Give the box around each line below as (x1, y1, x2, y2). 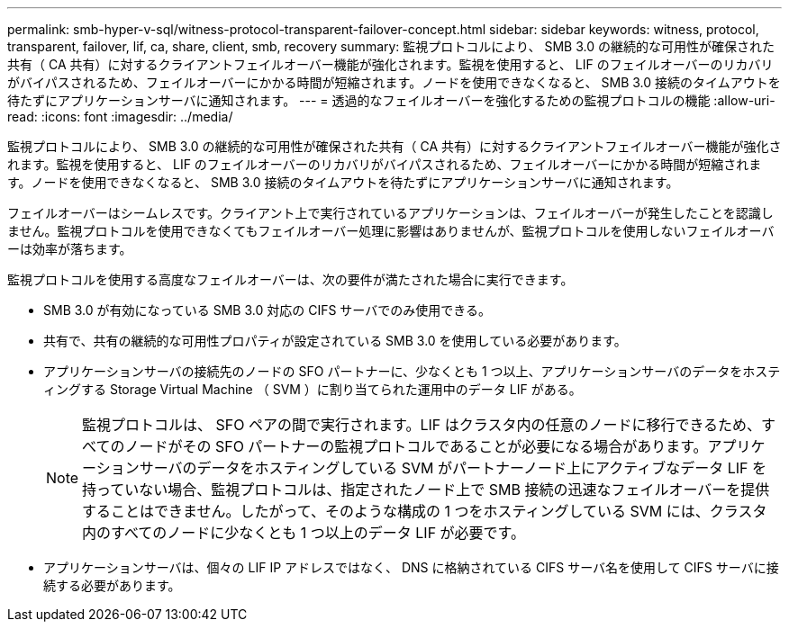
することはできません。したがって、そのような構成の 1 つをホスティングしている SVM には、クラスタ (82, 502, 767, 520)
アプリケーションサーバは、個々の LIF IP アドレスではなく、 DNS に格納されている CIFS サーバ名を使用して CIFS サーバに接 (43, 560, 779, 575)
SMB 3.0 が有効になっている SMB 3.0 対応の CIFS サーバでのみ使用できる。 (43, 302, 491, 318)
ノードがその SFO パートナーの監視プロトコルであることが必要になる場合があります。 (124, 437, 708, 455)
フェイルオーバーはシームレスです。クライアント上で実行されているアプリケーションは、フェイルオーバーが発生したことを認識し (7, 205, 774, 220)
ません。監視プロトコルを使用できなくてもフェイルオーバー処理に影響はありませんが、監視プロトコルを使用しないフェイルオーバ (7, 223, 775, 238)
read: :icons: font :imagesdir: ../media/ (7, 109, 233, 124)
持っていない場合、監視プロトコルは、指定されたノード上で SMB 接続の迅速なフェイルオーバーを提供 (82, 481, 770, 499)
